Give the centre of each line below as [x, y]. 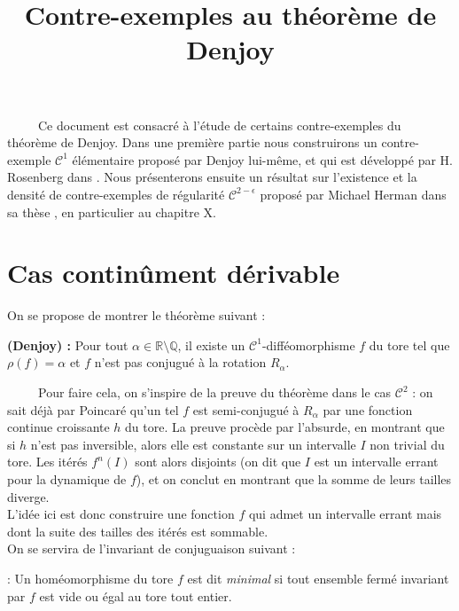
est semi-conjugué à [246, 409]
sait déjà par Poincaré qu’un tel [93, 409]
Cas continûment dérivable [174, 273]
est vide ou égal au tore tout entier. [136, 595]
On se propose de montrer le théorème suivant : [136, 315]
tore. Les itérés [47, 462]
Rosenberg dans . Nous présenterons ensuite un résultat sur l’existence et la [212, 177]
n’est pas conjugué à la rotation [180, 362]
